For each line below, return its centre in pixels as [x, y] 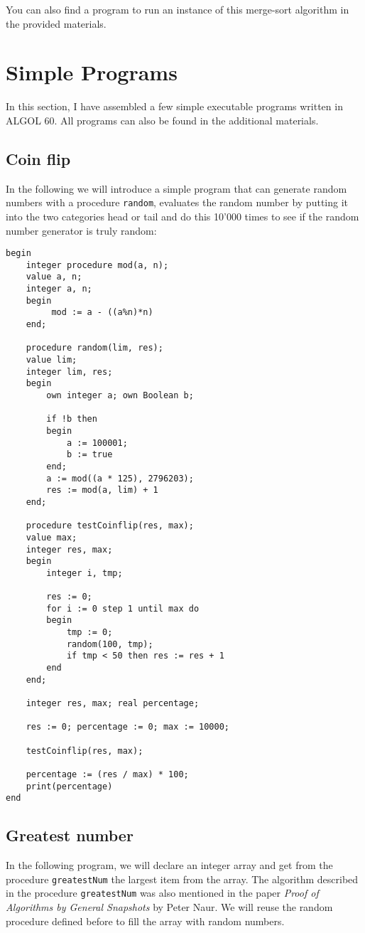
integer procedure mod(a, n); [97, 265]
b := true [89, 455]
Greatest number [70, 835]
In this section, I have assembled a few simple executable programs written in [174, 106]
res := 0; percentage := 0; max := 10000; [127, 727]
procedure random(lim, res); [94, 348]
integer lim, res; [69, 372]
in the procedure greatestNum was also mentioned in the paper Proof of [162, 893]
